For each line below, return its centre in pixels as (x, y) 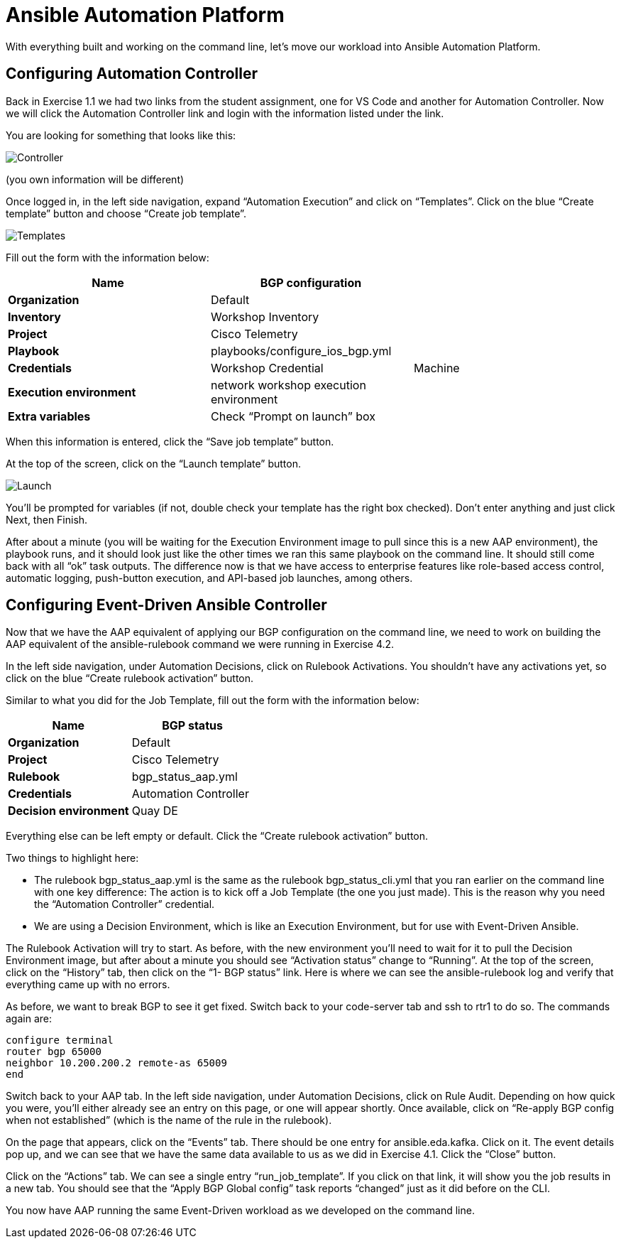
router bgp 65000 (54, 1052)
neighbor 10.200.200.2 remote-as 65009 (116, 1063)
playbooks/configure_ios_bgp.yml (301, 351)
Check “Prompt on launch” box (293, 416)
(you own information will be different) (95, 179)
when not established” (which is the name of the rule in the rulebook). (169, 1120)
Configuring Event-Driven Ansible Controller (166, 605)
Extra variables (49, 416)
